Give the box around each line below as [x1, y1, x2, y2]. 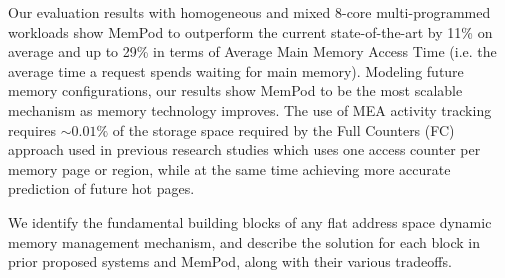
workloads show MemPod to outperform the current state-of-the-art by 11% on [8, 21, 493, 42]
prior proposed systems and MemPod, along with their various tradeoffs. [8, 251, 452, 272]
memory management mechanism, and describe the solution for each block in [8, 231, 481, 252]
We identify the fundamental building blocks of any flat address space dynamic [8, 211, 492, 232]
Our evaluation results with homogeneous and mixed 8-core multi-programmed [8, 2, 491, 22]
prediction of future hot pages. [8, 178, 195, 199]
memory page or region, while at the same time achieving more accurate [8, 158, 451, 179]
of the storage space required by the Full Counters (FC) [112, 119, 455, 140]
